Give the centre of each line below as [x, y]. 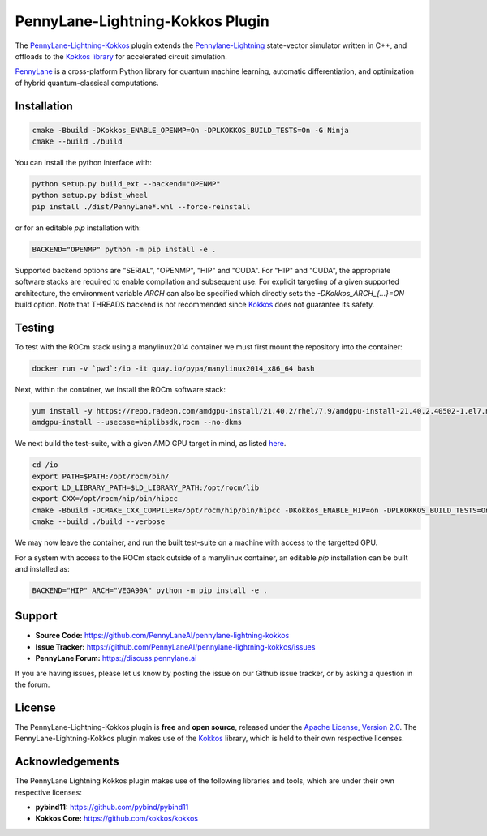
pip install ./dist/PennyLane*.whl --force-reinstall [141, 206]
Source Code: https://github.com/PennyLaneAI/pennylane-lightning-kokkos [162, 636]
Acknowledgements [67, 762]
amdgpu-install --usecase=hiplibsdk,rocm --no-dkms [137, 422]
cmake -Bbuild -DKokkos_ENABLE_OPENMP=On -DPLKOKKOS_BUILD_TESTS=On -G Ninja [190, 130]
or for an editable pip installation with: [78, 228]
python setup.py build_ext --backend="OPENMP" [126, 184]
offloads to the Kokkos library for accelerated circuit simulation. [121, 56]
